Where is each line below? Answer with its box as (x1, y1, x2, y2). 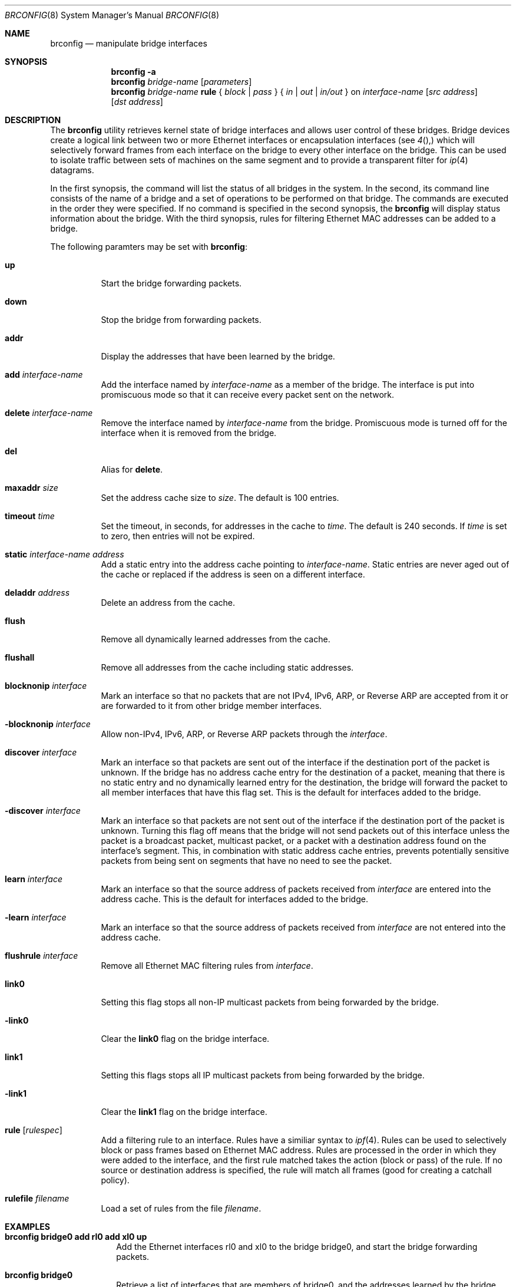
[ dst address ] (111, 97, 163, 107)
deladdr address (5, 588, 70, 598)
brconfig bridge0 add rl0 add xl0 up (5, 1232, 147, 1242)
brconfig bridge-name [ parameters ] (111, 77, 252, 87)
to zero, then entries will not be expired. (101, 531, 255, 541)
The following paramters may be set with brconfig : (50, 242, 247, 252)
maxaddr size (5, 483, 58, 493)
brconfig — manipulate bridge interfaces (50, 38, 207, 48)
